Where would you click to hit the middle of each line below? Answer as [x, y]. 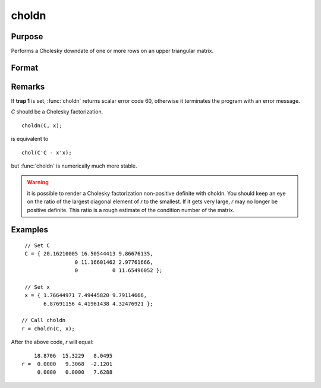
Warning [38, 182]
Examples [30, 230]
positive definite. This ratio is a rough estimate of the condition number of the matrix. [131, 210]
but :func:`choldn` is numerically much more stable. [74, 166]
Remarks [28, 86]
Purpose [27, 37]
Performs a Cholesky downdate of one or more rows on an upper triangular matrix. [112, 51]
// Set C [37, 245]
